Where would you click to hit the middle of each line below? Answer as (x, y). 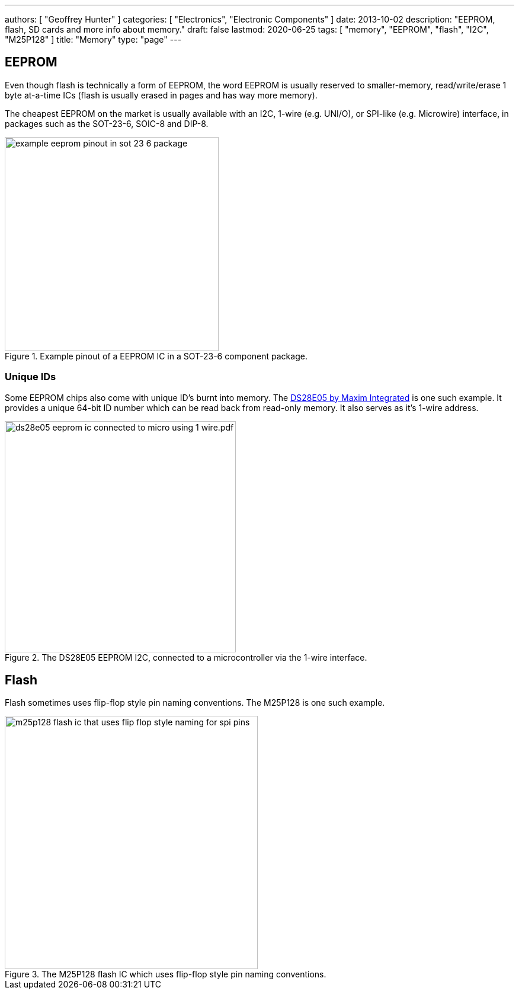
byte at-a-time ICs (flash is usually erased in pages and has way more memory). (161, 95)
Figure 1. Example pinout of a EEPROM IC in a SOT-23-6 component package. (156, 356)
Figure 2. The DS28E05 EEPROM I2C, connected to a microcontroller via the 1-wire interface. (186, 657)
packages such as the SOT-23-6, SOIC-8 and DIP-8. (107, 123)
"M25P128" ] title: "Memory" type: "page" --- (93, 39)
